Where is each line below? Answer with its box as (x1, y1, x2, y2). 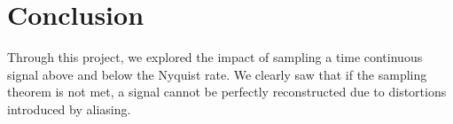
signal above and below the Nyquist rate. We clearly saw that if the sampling (7, 65, 427, 83)
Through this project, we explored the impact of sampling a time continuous (7, 48, 423, 66)
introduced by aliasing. (7, 99, 131, 118)
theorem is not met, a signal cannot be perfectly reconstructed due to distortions (7, 82, 447, 101)
